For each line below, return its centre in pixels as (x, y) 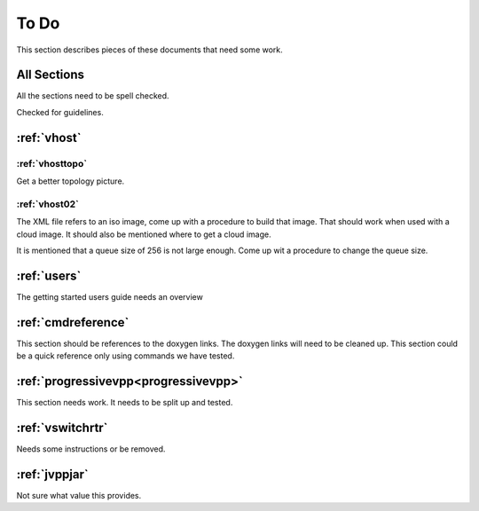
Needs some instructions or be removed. (91, 449)
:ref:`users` (49, 275)
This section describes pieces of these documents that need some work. (149, 50)
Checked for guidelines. (60, 112)
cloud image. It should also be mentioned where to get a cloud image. (144, 234)
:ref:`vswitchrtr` (62, 427)
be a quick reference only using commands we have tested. (126, 356)
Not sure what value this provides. (79, 495)
